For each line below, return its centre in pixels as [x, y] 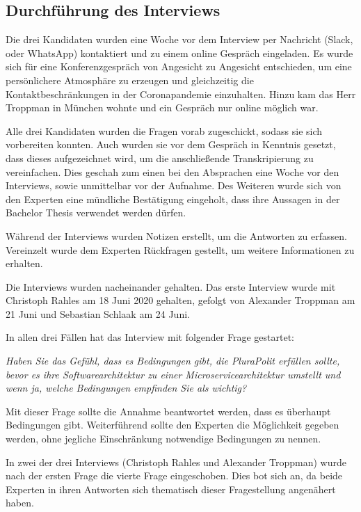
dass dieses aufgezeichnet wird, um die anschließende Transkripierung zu [160, 158]
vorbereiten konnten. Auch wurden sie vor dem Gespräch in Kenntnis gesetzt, [171, 144]
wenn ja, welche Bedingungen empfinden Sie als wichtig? [126, 388]
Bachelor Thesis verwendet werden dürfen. [96, 213]
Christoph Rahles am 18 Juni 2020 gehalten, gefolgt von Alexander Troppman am [180, 300]
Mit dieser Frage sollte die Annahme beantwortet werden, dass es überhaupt [168, 411]
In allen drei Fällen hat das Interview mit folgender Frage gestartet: [150, 337]
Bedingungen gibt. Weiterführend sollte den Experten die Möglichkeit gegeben [173, 425]
